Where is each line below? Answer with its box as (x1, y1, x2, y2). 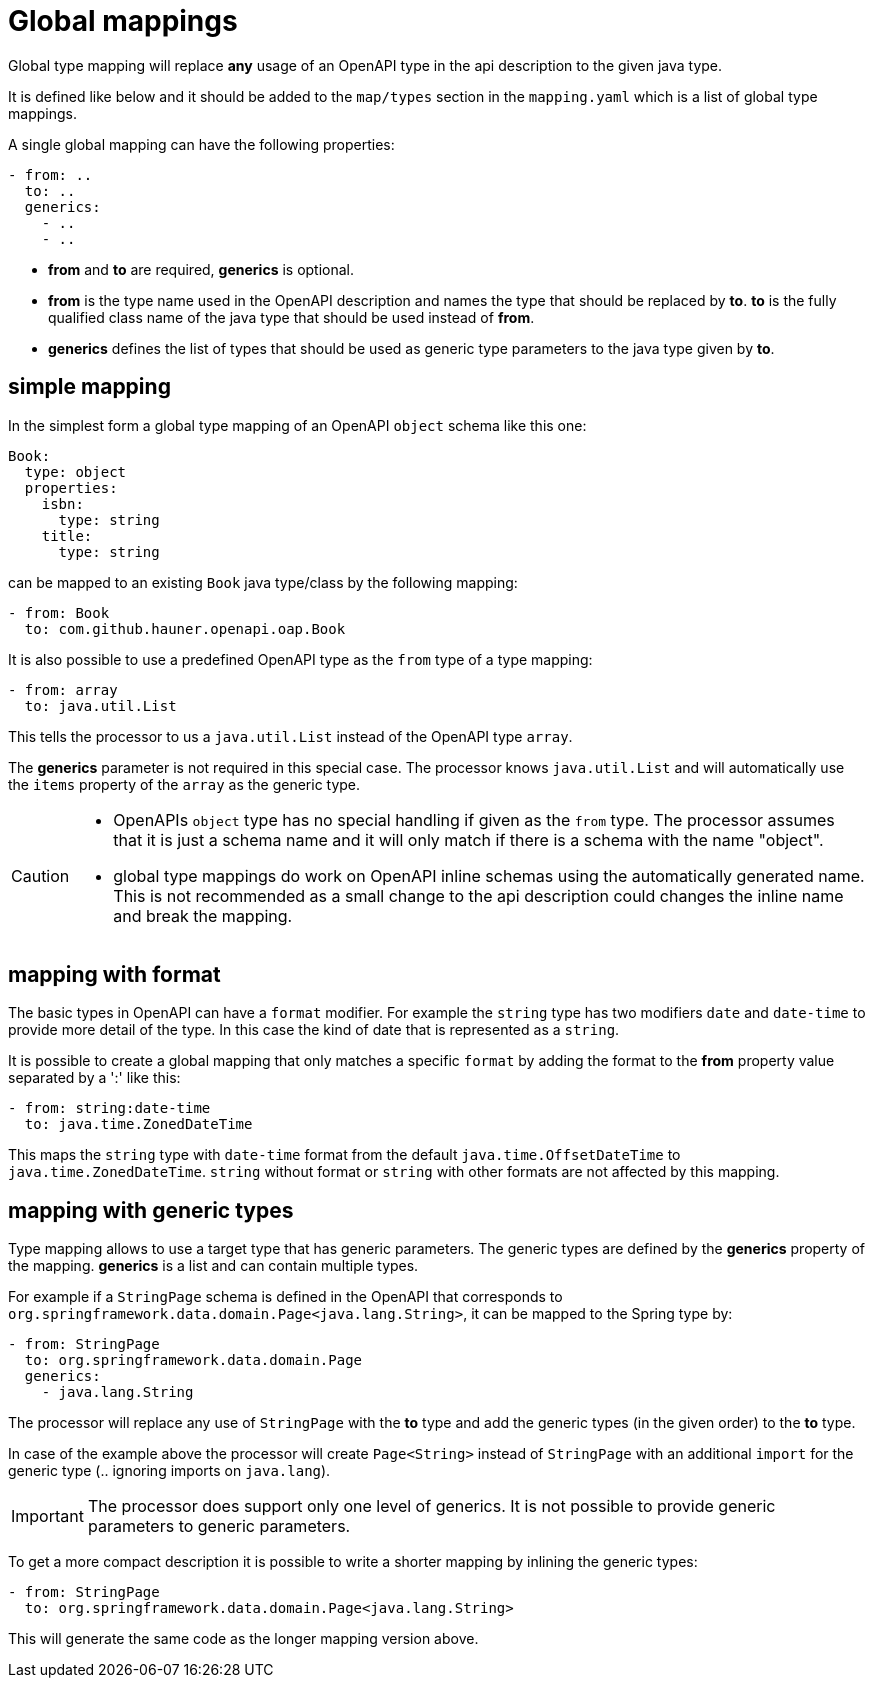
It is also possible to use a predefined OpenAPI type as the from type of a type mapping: (8, 650, 593, 668)
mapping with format (8, 962, 221, 988)
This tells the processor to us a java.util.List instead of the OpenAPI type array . (8, 727, 573, 745)
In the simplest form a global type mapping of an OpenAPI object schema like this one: (8, 416, 587, 434)
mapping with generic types (8, 1197, 294, 1223)
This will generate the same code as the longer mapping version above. (8, 1630, 479, 1648)
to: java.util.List (24, 697, 177, 714)
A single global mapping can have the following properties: (8, 135, 395, 153)
